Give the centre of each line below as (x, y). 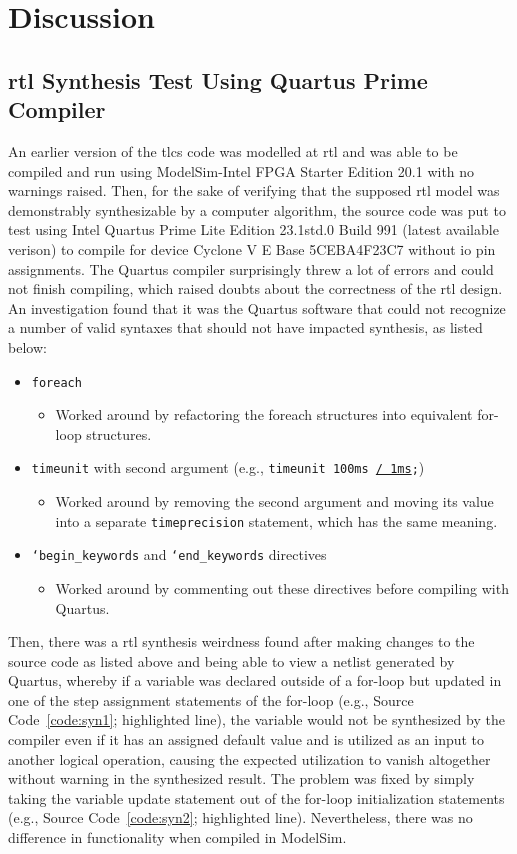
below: (27, 346)
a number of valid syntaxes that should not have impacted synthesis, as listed (245, 327)
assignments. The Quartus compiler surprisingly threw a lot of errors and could (251, 268)
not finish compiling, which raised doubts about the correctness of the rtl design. (255, 288)
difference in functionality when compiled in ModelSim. (177, 837)
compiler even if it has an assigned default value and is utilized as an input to (246, 739)
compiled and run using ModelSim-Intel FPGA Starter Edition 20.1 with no (241, 170)
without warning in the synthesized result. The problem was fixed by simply (241, 778)
